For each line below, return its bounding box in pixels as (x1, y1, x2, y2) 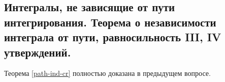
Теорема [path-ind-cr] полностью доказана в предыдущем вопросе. (4, 68, 211, 78)
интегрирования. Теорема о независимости (4, 14, 216, 30)
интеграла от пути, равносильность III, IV (4, 29, 221, 45)
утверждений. (4, 44, 71, 60)
